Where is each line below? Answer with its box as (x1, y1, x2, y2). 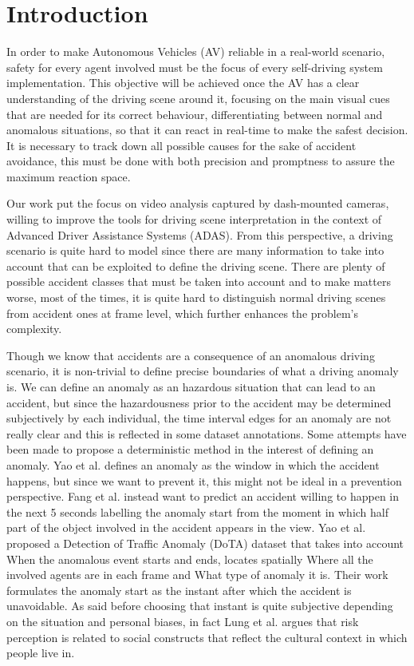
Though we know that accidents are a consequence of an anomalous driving (6, 347, 375, 363)
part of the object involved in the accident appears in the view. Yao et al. (6, 519, 366, 536)
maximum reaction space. (6, 168, 131, 184)
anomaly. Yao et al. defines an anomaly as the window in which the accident (6, 456, 380, 473)
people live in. (6, 644, 75, 661)
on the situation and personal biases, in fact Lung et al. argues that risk (6, 612, 359, 629)
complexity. (6, 320, 62, 337)
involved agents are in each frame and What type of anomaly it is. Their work (6, 566, 388, 583)
